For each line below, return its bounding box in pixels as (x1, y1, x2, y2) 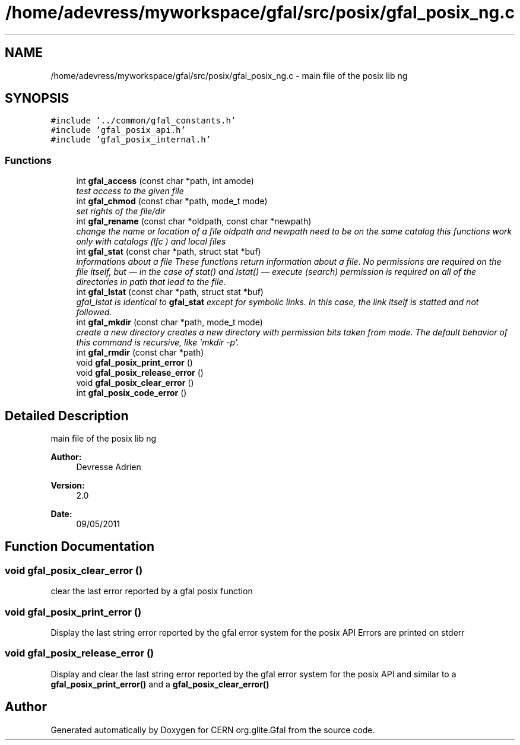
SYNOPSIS (5, 91, 69, 106)
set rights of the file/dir (76, 206, 166, 217)
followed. (76, 307, 112, 318)
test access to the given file (76, 186, 184, 196)
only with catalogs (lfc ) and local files (76, 236, 226, 247)
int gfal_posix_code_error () (76, 388, 187, 398)
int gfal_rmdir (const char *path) (76, 347, 204, 358)
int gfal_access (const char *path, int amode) (76, 176, 254, 186)
